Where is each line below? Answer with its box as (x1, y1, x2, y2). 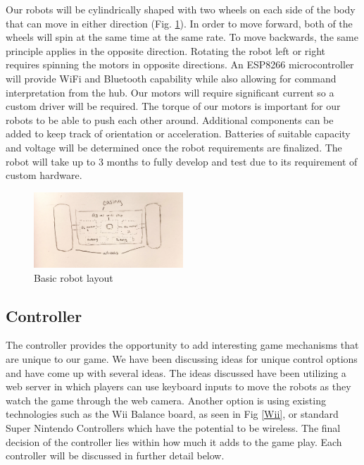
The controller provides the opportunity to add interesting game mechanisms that (6, 337, 359, 352)
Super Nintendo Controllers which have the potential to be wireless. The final (6, 420, 341, 435)
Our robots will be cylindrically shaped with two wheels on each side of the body (6, 2, 356, 16)
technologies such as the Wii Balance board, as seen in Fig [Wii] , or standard (6, 407, 339, 421)
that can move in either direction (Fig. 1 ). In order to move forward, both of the (6, 15, 353, 30)
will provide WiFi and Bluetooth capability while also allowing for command (6, 70, 337, 85)
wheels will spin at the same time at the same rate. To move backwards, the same (6, 30, 358, 44)
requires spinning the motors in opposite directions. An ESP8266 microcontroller (6, 57, 354, 72)
